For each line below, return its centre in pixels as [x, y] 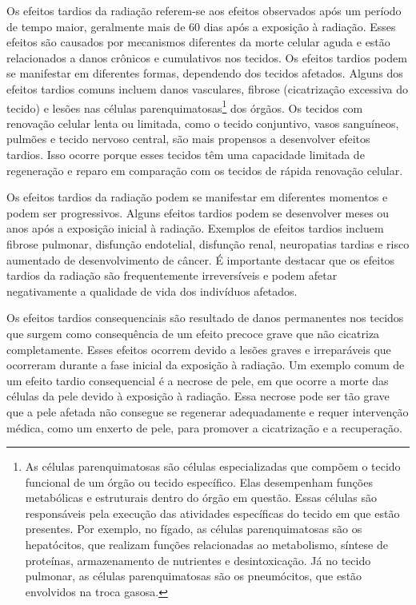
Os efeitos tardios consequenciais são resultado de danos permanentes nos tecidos [205, 318]
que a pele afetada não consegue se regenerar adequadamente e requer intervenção [208, 411]
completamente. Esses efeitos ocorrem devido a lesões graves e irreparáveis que [199, 349]
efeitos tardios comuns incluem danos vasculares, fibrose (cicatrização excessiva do [208, 88]
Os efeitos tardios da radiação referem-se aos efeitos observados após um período [204, 10]
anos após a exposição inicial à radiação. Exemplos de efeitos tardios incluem [195, 228]
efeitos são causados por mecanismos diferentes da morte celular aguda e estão [198, 42]
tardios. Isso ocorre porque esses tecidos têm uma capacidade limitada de [186, 154]
